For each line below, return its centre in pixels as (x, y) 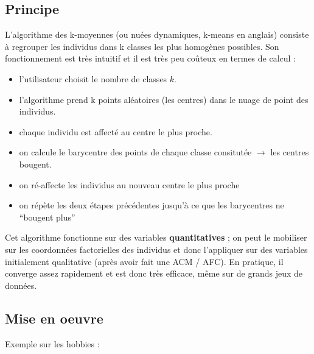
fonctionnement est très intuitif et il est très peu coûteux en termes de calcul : (151, 58)
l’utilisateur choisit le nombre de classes (93, 78)
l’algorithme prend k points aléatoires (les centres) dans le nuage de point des (164, 99)
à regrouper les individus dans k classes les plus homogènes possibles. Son (142, 46)
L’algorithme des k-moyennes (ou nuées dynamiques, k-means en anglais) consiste (157, 34)
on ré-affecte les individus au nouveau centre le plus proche (129, 184)
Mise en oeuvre (54, 318)
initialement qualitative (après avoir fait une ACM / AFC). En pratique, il (144, 261)
